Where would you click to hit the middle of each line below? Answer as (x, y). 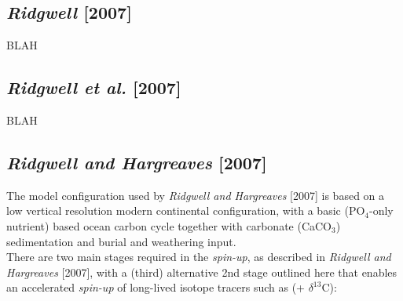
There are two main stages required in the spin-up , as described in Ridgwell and (199, 257)
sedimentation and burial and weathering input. (121, 241)
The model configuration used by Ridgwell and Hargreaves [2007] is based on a (196, 195)
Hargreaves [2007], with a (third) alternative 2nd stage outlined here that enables (202, 272)
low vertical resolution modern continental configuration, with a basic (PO (186, 210)
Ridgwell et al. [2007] (94, 87)
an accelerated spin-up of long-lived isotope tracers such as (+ (156, 287)
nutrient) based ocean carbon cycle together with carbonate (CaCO (169, 225)
